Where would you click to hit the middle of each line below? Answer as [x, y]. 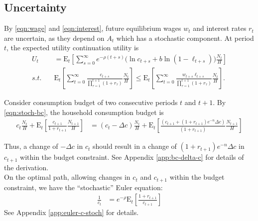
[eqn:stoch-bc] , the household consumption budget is [84, 112]
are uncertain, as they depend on [54, 38]
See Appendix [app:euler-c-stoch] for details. [71, 212]
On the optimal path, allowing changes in [67, 177]
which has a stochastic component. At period [185, 38]
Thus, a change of [31, 146]
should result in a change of [134, 146]
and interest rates [220, 28]
